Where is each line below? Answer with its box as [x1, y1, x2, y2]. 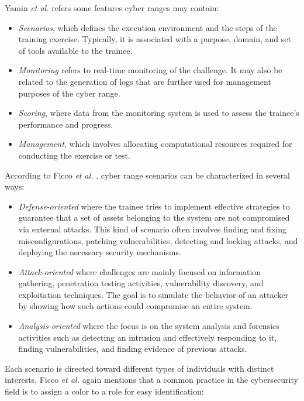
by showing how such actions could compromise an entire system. [18, 300, 253, 312]
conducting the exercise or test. [18, 149, 130, 161]
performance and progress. [18, 118, 113, 130]
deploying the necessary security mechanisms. [18, 246, 181, 258]
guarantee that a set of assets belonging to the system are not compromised [18, 211, 290, 224]
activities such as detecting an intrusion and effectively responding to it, [18, 331, 277, 343]
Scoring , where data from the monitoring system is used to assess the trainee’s [18, 107, 299, 119]
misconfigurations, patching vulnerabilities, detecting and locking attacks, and [18, 234, 298, 246]
